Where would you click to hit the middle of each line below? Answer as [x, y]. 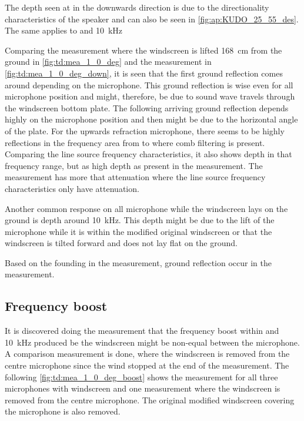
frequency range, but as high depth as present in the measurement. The [134, 165]
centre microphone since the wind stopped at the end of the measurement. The [147, 365]
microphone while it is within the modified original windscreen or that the [138, 231]
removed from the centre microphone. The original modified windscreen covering [150, 400]
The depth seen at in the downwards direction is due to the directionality [137, 7]
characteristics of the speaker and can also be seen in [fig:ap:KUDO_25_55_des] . [152, 19]
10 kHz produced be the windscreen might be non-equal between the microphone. [152, 342]
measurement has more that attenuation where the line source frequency [135, 177]
